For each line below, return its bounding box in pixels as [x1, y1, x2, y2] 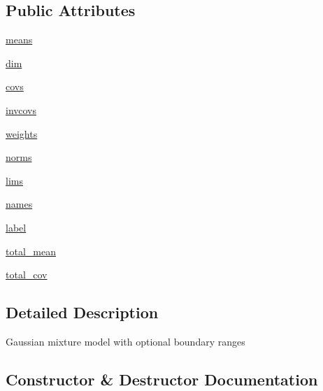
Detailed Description [6, 301, 159, 323]
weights [6, 126, 38, 141]
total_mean [6, 243, 56, 258]
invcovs [6, 102, 37, 117]
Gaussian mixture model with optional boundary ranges [6, 334, 245, 348]
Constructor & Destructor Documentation [6, 368, 318, 390]
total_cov [6, 267, 48, 282]
